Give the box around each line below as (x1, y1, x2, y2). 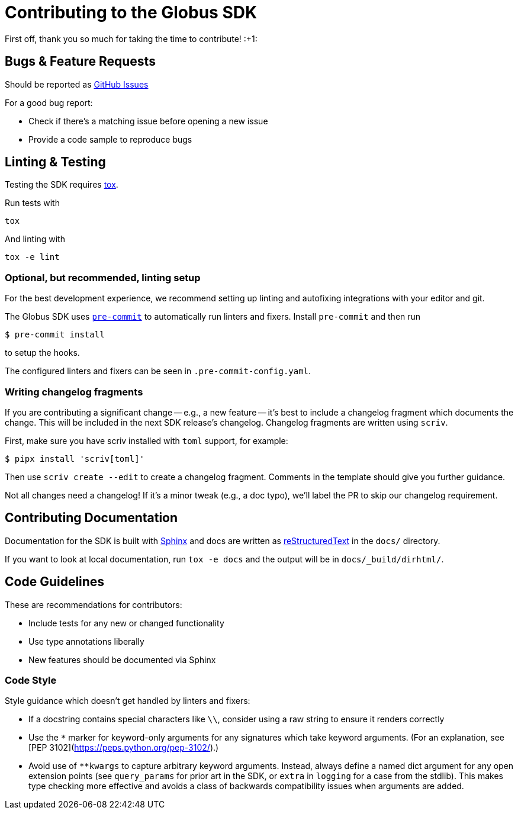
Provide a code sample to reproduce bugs (28, 134, 192, 144)
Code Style (5, 674, 57, 686)
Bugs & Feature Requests (5, 54, 156, 69)
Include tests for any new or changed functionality (28, 617, 224, 628)
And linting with (5, 234, 65, 244)
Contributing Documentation (5, 510, 178, 526)
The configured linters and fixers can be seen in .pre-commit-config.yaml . (5, 366, 311, 377)
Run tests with (5, 198, 60, 208)
